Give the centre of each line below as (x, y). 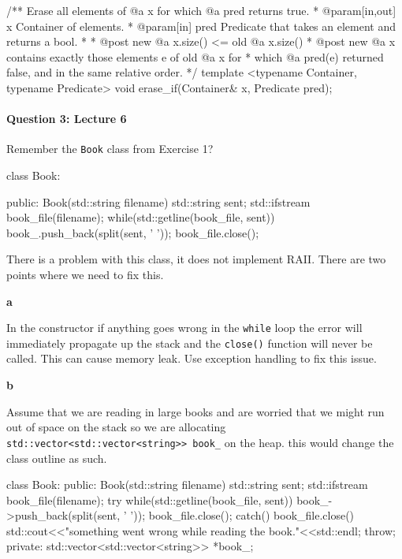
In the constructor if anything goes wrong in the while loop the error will (184, 328)
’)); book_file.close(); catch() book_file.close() (242, 515)
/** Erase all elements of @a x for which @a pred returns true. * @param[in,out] (201, 10)
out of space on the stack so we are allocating (116, 427)
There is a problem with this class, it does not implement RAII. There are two (196, 259)
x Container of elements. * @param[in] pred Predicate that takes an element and (201, 26)
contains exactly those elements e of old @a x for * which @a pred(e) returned (195, 56)
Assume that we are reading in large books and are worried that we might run (195, 411)
